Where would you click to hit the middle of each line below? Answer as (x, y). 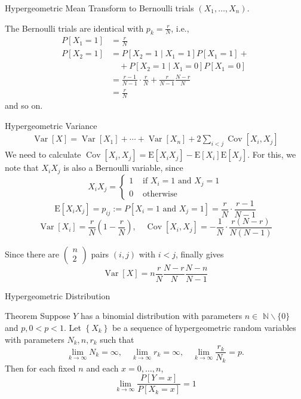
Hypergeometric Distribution (58, 295)
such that (117, 339)
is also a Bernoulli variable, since (123, 168)
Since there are (32, 254)
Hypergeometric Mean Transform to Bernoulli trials (99, 8)
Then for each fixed (40, 368)
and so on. (24, 105)
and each (102, 368)
